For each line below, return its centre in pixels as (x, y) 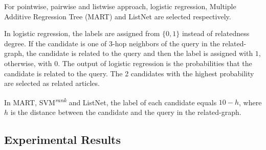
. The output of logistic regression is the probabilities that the (155, 63)
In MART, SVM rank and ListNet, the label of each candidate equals (110, 101)
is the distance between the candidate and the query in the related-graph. (126, 112)
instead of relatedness (216, 33)
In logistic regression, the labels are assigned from (82, 33)
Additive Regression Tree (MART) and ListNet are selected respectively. (118, 16)
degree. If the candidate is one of (56, 43)
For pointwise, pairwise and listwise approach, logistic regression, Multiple (120, 6)
